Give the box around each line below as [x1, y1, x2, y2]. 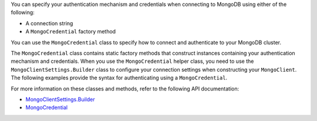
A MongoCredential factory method [25, 28, 116, 35]
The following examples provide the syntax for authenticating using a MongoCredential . [11, 74, 228, 82]
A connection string [25, 19, 73, 26]
